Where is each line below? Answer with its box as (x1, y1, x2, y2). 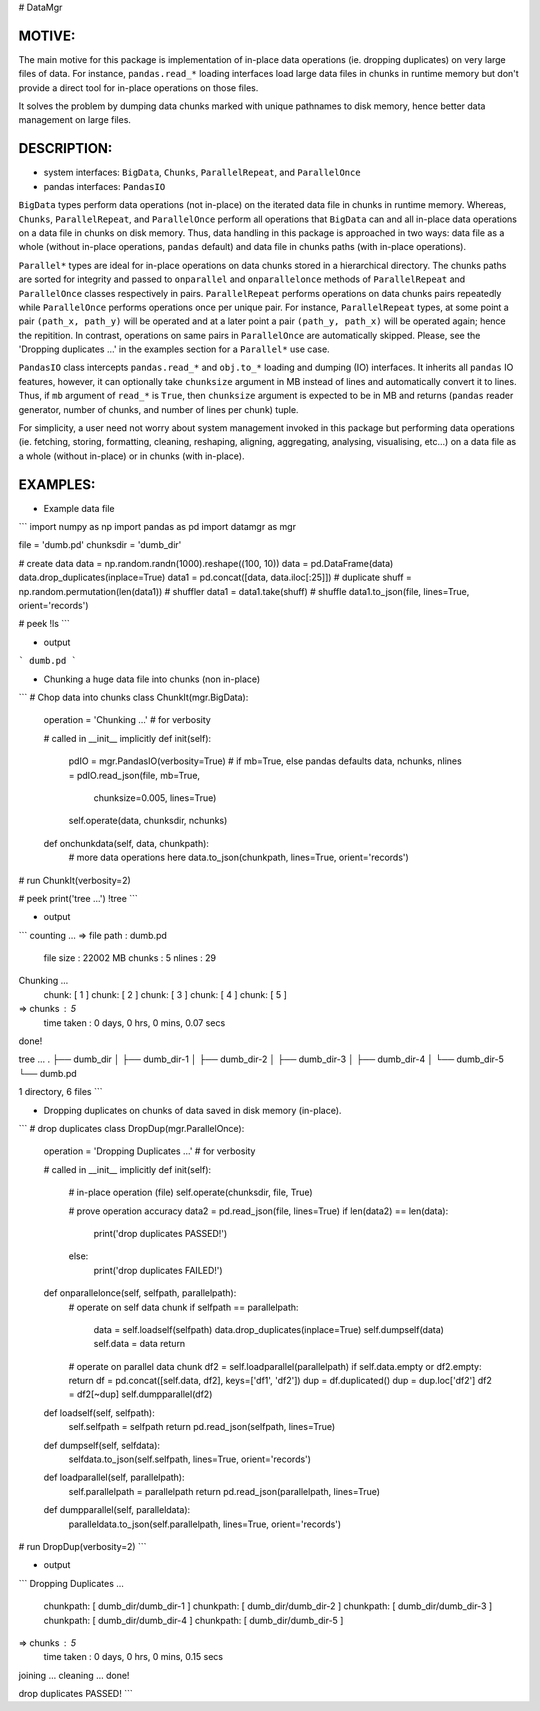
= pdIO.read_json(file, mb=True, (68, 769, 200, 781)
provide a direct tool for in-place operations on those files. (18, 81, 259, 94)
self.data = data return (93, 1338, 186, 1350)
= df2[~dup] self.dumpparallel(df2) (68, 1388, 213, 1400)
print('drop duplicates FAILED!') (93, 1264, 224, 1276)
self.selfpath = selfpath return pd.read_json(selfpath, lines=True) (68, 1421, 336, 1433)
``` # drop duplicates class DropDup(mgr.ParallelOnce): (18, 1122, 245, 1134)
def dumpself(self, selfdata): (43, 1439, 160, 1451)
